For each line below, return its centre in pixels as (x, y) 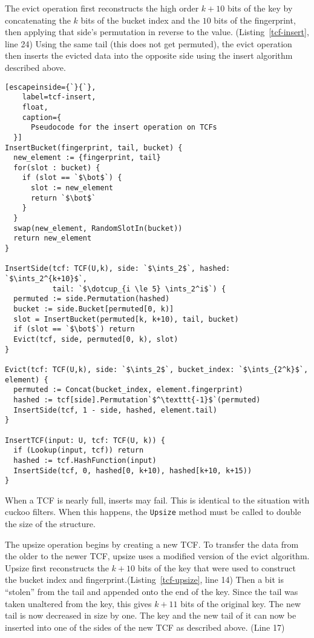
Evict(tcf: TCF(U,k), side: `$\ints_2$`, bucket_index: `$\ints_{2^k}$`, (157, 369)
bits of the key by (260, 8)
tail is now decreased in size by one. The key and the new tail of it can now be (151, 615)
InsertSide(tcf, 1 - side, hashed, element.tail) (115, 410)
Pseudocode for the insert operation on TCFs (124, 128)
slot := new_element (72, 188)
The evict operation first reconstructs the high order (102, 8)
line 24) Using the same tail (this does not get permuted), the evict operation (149, 43)
